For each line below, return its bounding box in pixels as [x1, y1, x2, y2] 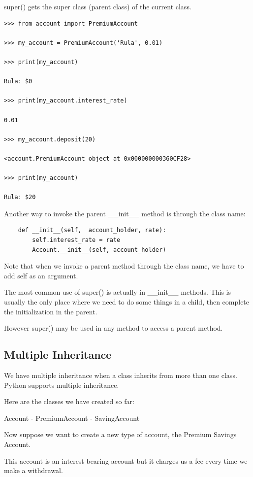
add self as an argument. [4, 270, 78, 280]
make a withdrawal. [4, 465, 63, 476]
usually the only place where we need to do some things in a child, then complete [4, 297, 250, 307]
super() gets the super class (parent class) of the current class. [4, 1, 191, 11]
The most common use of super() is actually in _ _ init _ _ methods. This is [4, 287, 231, 297]
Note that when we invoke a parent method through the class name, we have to [4, 261, 244, 271]
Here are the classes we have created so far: [4, 396, 134, 407]
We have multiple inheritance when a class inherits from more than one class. [4, 370, 237, 380]
